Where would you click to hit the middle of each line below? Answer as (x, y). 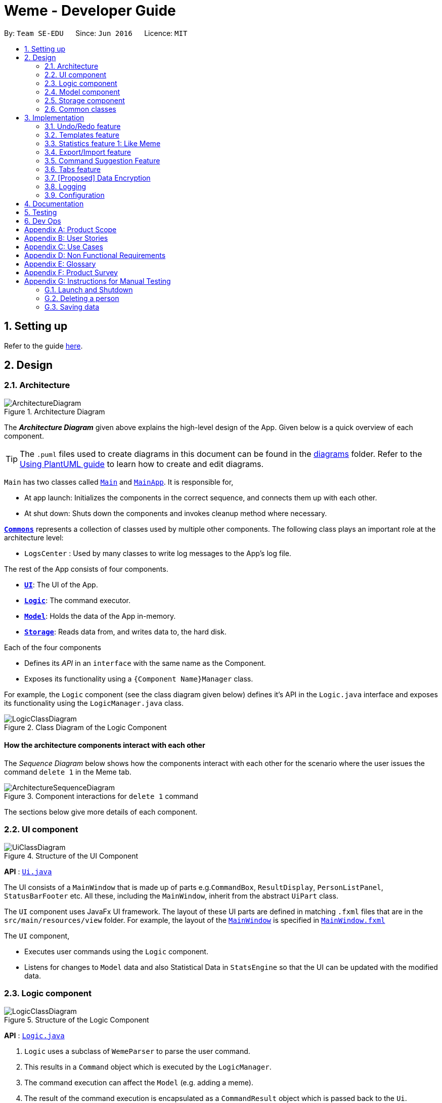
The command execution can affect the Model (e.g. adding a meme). (139, 1082)
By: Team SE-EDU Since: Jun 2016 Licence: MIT (96, 33)
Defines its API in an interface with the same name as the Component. (145, 663)
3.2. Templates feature (82, 135)
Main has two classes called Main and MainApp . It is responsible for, (119, 482)
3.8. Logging (65, 186)
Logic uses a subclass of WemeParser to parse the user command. (137, 1051)
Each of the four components (53, 647)
